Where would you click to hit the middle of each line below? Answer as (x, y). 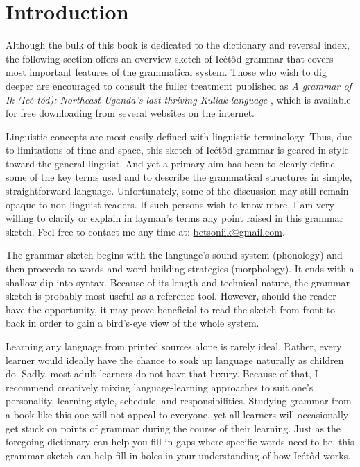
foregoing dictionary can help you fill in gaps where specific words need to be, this (180, 442)
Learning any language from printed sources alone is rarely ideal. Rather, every (174, 346)
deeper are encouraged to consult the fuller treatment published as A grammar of (179, 85)
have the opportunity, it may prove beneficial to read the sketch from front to (171, 309)
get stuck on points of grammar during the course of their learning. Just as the (173, 428)
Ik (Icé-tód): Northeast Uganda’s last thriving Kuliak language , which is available (178, 99)
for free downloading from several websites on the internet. (130, 113)
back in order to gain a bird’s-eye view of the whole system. (132, 323)
